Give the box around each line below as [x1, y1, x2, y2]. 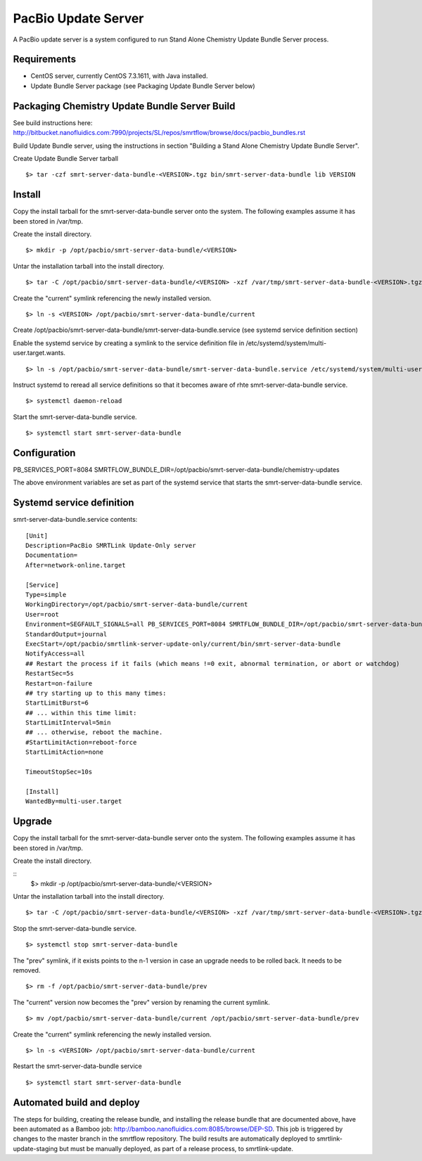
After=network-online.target [25, 561, 126, 569]
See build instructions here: [13, 118, 93, 127]
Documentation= [25, 551, 78, 559]
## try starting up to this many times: [25, 689, 167, 697]
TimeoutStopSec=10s [25, 768, 93, 776]
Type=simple [25, 591, 67, 599]
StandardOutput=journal [25, 630, 108, 638]
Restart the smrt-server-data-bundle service [13, 1062, 142, 1070]
